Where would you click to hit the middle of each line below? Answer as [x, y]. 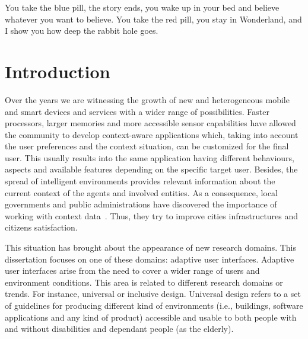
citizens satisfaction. [41, 227]
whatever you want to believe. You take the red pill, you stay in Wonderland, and [153, 19]
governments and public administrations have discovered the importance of [141, 204]
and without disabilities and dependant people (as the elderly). [119, 329]
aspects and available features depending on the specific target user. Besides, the [151, 169]
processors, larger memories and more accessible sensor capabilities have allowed [150, 123]
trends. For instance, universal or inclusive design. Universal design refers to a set [153, 294]
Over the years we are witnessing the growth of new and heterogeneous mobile [147, 99]
